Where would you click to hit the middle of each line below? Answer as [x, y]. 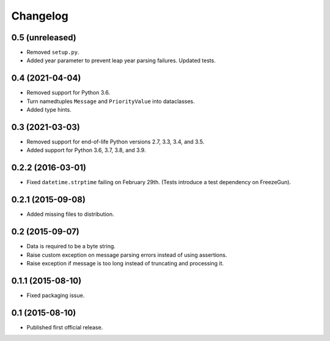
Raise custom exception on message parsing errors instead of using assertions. [127, 255]
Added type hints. [49, 110]
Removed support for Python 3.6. [68, 93]
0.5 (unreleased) [44, 38]
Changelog [40, 16]
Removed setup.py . [53, 52]
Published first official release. [65, 327]
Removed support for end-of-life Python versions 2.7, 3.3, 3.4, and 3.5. [116, 142]
